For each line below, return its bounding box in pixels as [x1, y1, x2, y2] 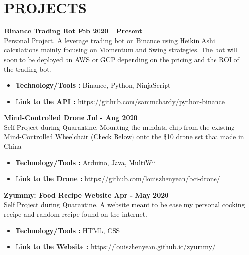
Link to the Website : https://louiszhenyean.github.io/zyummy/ [15, 241, 216, 252]
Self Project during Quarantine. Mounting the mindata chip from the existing [4, 122, 235, 132]
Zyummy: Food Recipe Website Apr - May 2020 [4, 190, 169, 200]
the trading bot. [4, 64, 51, 74]
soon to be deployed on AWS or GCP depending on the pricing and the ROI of [4, 54, 239, 64]
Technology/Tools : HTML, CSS [15, 225, 120, 235]
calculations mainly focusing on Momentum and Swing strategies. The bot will [4, 45, 238, 55]
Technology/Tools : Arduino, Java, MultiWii [15, 157, 156, 167]
